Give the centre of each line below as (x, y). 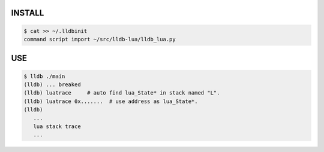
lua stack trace (57, 126)
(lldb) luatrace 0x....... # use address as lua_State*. (111, 101)
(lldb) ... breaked (52, 84)
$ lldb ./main (44, 76)
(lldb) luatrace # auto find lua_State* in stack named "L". (122, 93)
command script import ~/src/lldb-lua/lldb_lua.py (100, 39)
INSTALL (28, 13)
